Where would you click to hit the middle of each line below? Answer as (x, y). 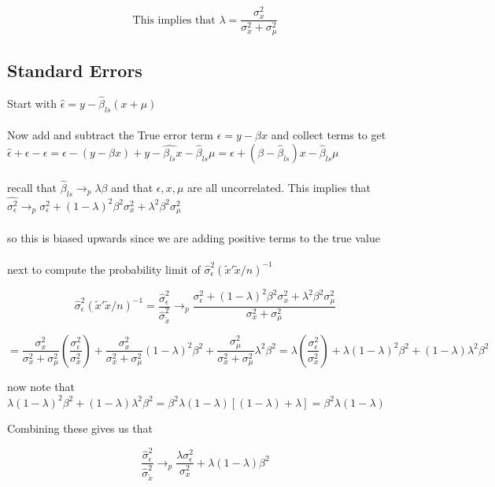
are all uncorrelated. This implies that (279, 187)
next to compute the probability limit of (104, 269)
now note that (41, 386)
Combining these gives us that (80, 428)
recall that (32, 187)
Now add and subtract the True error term (111, 135)
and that (132, 187)
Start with (32, 103)
